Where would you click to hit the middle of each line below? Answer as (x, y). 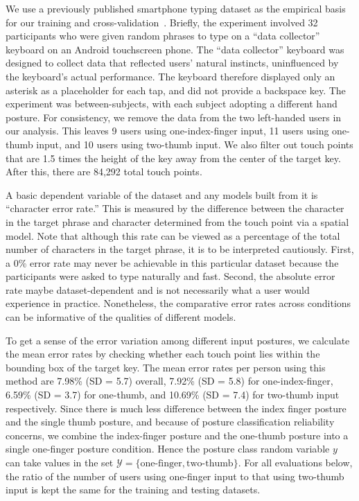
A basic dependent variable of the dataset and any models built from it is (162, 194)
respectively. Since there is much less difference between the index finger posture (176, 408)
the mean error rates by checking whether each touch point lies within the (163, 354)
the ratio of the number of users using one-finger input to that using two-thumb (175, 476)
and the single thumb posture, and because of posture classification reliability (170, 422)
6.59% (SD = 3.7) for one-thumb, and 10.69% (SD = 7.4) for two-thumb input (173, 395)
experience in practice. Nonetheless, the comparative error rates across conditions (178, 303)
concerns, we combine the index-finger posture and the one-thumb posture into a (177, 435)
